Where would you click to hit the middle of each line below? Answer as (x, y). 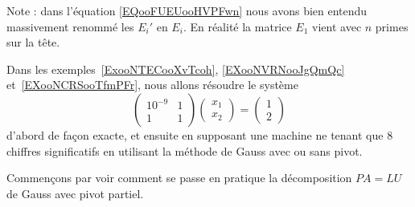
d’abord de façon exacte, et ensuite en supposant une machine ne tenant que (195, 134)
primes (392, 26)
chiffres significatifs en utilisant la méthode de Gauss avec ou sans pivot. (185, 150)
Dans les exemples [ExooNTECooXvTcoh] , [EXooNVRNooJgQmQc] (176, 69)
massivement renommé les (70, 26)
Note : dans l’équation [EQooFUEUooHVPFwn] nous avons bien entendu (187, 10)
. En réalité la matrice (237, 26)
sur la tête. (33, 42)
